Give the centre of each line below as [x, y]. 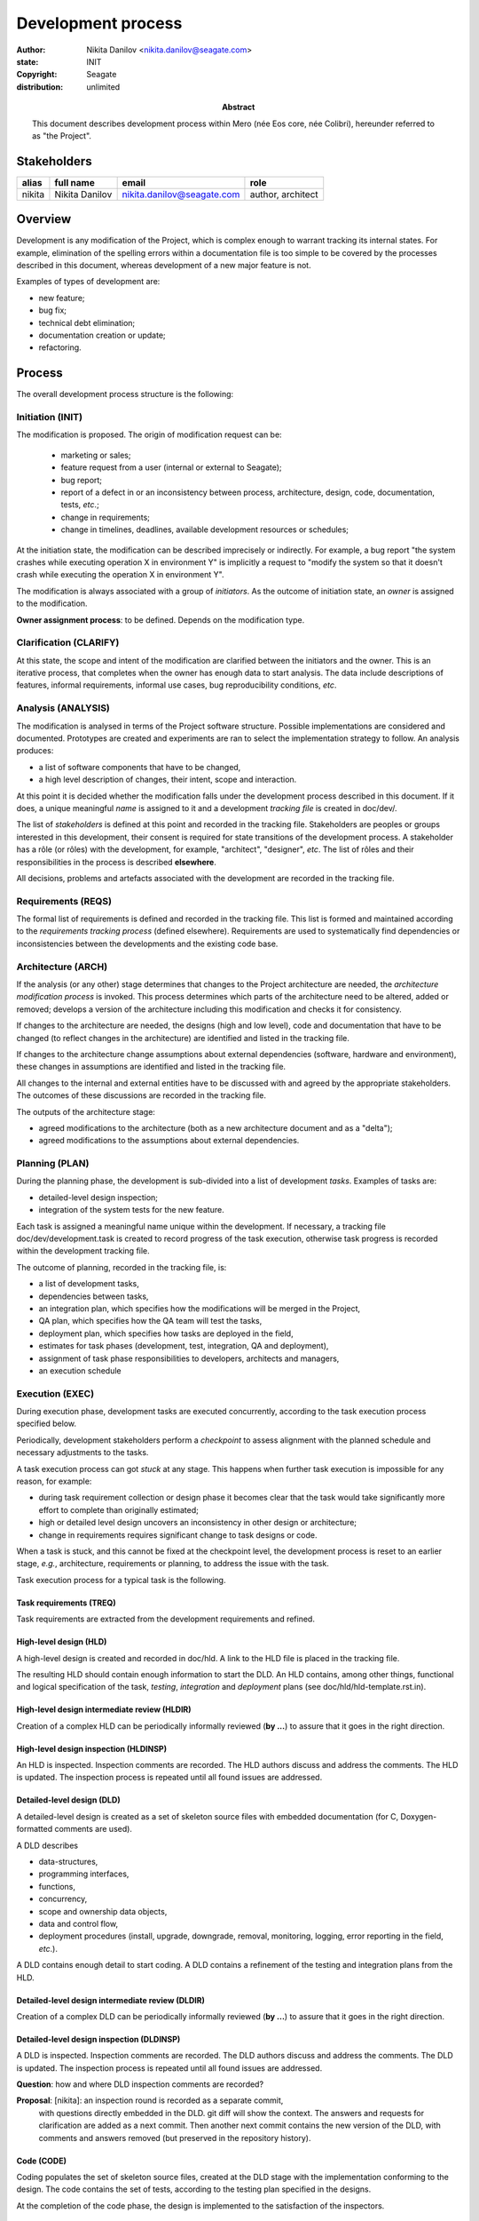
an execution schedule [80, 1370]
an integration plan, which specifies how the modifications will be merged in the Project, [200, 1308]
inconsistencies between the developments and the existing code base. [147, 943]
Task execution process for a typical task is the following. [121, 1580]
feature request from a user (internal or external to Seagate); [172, 467]
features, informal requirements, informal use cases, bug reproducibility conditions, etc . [177, 685]
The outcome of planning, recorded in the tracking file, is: [122, 1267]
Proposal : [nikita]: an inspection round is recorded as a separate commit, [150, 2100]
